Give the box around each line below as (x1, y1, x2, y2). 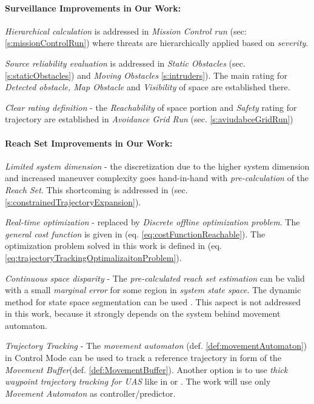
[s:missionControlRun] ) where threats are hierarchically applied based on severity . (5, 36, 309, 49)
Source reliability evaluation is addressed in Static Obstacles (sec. (5, 56, 246, 69)
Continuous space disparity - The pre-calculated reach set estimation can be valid (5, 271, 305, 284)
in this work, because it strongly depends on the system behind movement (5, 307, 281, 320)
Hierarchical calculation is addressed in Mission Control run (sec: (5, 24, 247, 37)
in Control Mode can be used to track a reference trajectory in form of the (5, 351, 282, 364)
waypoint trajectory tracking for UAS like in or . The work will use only (5, 375, 271, 388)
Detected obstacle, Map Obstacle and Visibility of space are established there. (5, 81, 290, 93)
